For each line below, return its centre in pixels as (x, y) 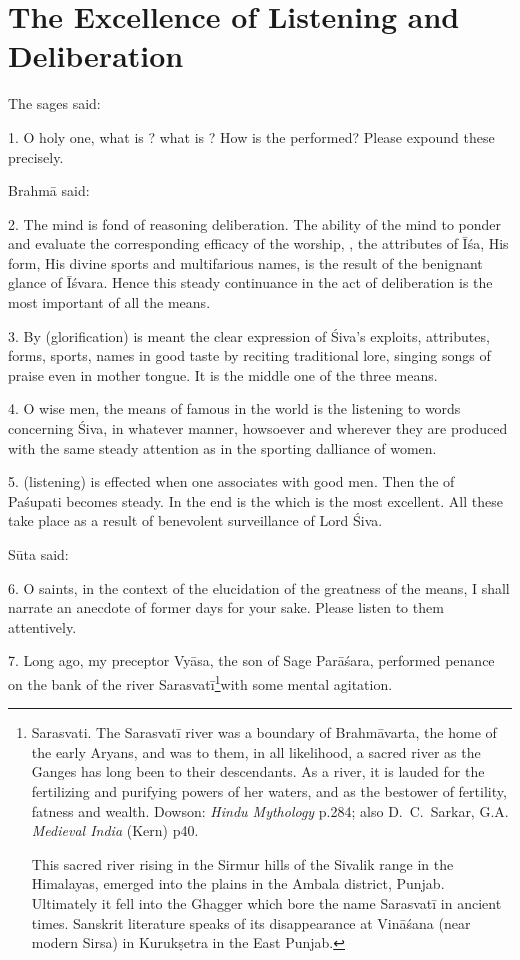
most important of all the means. (109, 302)
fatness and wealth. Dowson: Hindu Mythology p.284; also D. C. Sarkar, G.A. (270, 810)
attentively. (42, 626)
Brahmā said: (49, 190)
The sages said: (54, 103)
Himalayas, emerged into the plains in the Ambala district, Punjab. (238, 883)
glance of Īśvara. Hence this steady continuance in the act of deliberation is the (250, 282)
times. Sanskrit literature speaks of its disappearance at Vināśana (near (251, 922)
